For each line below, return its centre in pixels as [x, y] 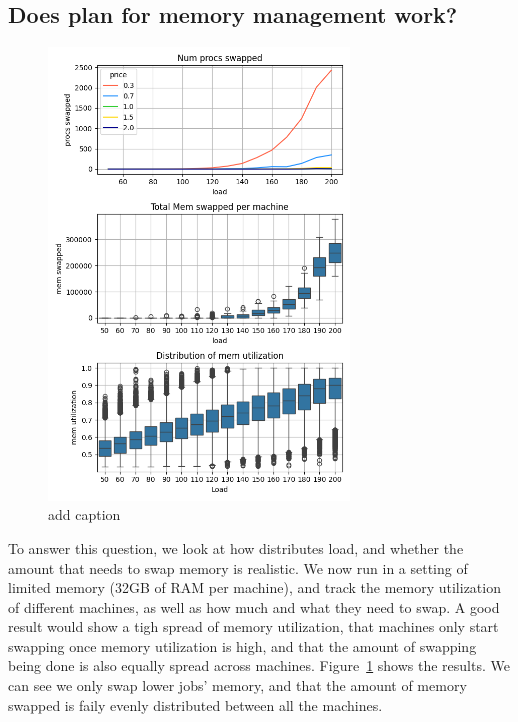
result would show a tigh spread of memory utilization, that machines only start [253, 626]
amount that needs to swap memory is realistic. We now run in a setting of [238, 567]
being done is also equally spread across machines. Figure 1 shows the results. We [259, 665]
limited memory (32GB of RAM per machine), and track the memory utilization [254, 587]
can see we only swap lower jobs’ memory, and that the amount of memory [237, 685]
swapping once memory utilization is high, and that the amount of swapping [242, 645]
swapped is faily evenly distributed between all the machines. [195, 704]
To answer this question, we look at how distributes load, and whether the [236, 547]
